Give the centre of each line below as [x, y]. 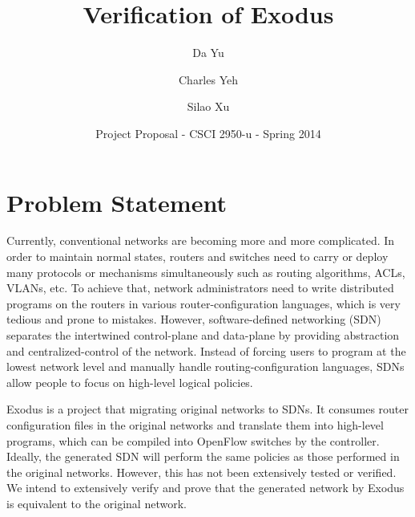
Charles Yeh [208, 79]
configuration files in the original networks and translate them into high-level [195, 424]
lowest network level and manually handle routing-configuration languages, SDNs [205, 366]
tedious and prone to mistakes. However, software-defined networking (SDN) [194, 319]
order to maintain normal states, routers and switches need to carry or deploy [197, 256]
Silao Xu [208, 106]
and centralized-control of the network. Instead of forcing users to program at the [206, 350]
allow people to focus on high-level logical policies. [130, 382]
